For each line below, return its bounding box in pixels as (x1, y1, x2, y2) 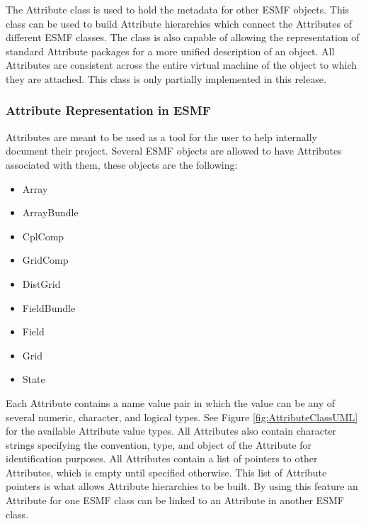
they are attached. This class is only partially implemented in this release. (6, 71, 326, 86)
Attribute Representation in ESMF (6, 101, 211, 119)
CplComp (22, 228, 64, 243)
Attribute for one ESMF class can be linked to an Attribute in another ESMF (6, 493, 344, 508)
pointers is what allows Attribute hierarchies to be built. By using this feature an (6, 479, 358, 494)
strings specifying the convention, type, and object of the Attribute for (6, 437, 312, 452)
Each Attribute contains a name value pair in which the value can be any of (6, 395, 336, 410)
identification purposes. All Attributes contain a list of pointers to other (6, 451, 318, 466)
